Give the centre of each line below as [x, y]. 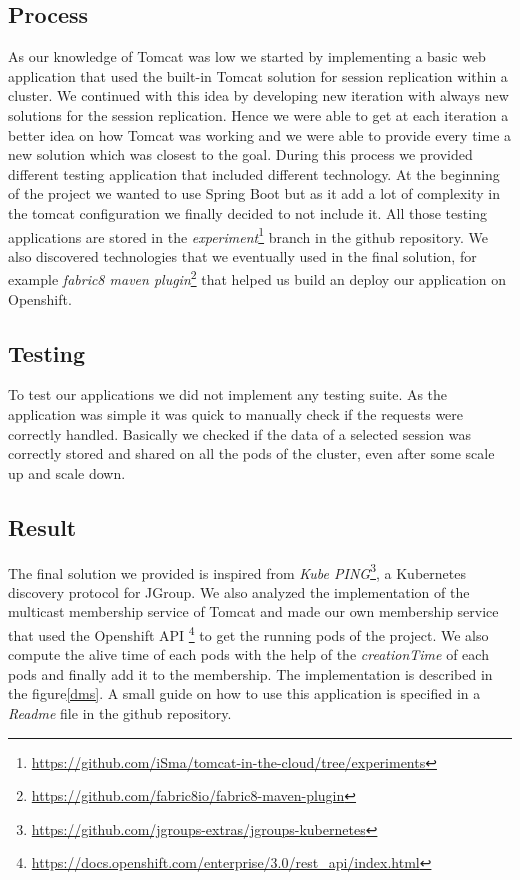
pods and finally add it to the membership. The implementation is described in [250, 673]
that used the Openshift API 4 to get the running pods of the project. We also [248, 633]
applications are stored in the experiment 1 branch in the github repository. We [248, 235]
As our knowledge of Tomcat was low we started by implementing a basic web [247, 56]
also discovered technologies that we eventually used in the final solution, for [242, 255]
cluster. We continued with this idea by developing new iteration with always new [258, 95]
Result [42, 526]
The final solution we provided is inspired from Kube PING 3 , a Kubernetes [237, 571]
